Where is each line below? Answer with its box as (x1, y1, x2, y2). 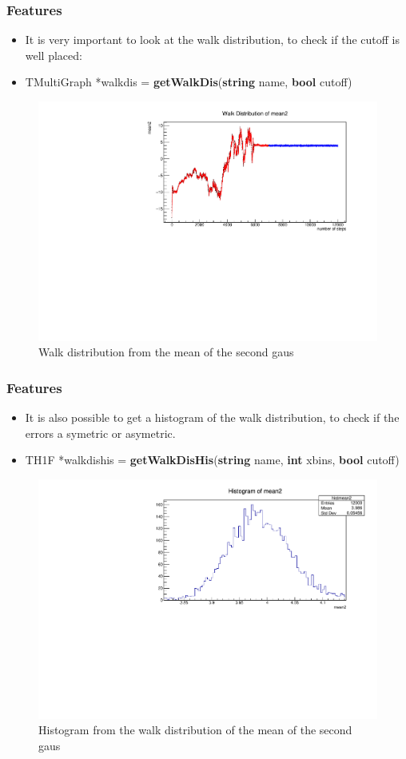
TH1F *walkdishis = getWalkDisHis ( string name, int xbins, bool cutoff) (25, 451, 400, 468)
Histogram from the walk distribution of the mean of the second (38, 721, 352, 738)
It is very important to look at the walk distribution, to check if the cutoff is (25, 31, 400, 48)
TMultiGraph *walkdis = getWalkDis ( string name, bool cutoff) (25, 74, 352, 90)
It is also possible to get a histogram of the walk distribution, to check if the (25, 409, 400, 426)
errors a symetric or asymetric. (25, 424, 176, 441)
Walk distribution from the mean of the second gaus (38, 344, 294, 360)
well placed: (25, 46, 82, 63)
